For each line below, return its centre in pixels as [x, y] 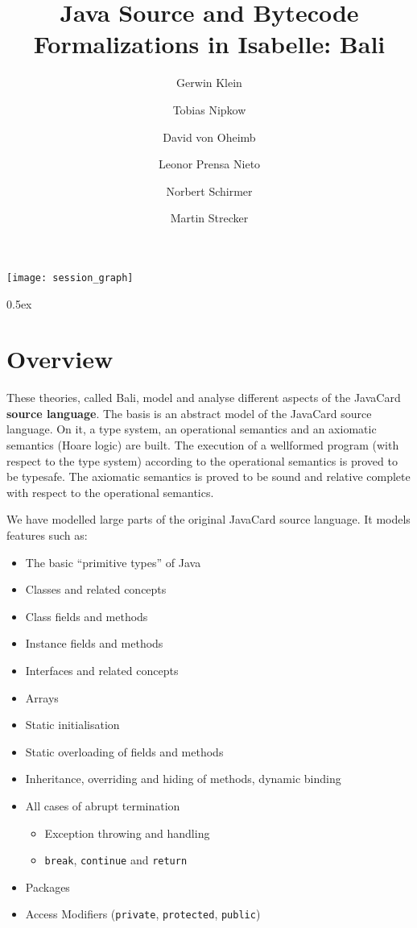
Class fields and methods [87, 616]
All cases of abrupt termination [103, 805]
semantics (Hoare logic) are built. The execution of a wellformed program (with [203, 445]
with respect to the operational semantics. [110, 492]
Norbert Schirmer [209, 191]
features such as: [47, 535]
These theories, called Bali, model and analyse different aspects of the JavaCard [204, 398]
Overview [60, 359]
